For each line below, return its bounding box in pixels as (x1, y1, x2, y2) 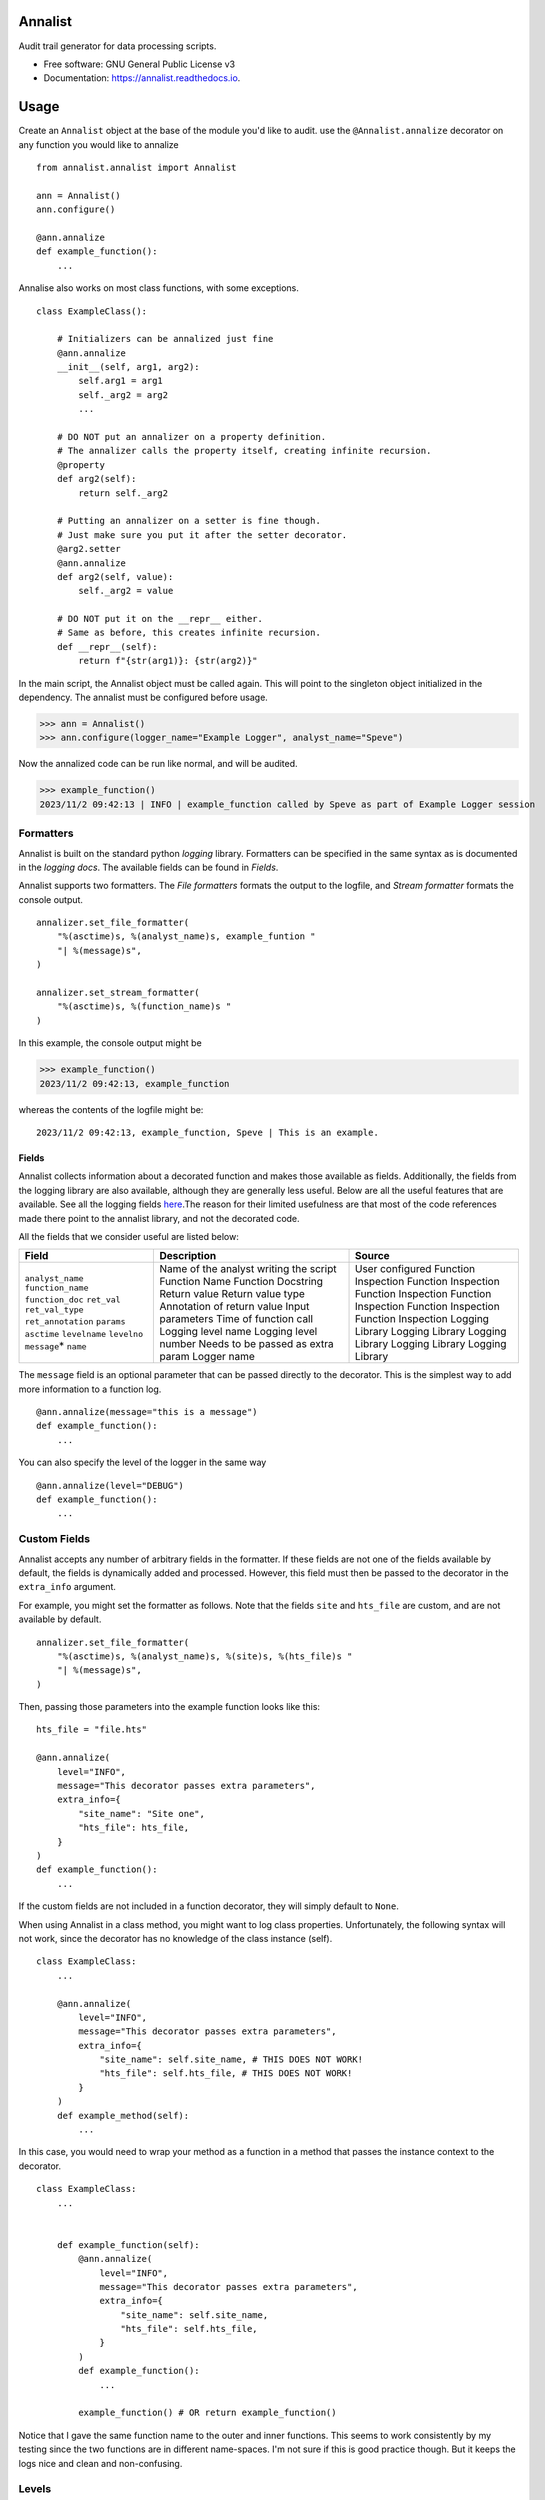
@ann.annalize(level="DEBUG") (36, 1480, 185, 1491)
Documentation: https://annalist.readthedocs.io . (43, 72, 241, 84)
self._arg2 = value (78, 585, 174, 597)
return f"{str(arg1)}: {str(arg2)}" (78, 655, 259, 667)
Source (355, 1249, 390, 1263)
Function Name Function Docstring (159, 1275, 324, 1289)
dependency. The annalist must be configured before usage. (18, 691, 269, 704)
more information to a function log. (18, 1383, 162, 1395)
